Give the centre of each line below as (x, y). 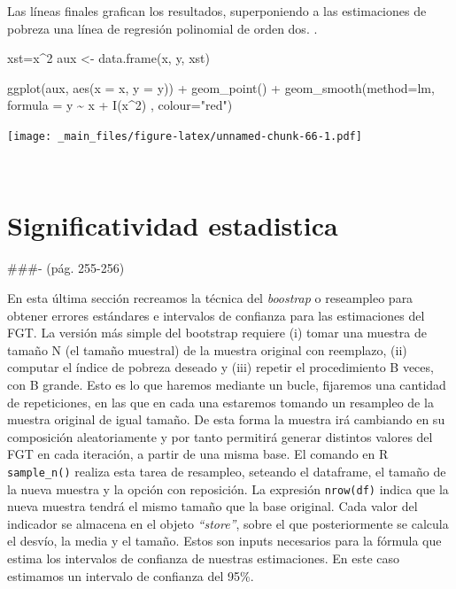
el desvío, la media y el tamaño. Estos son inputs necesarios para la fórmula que (224, 541)
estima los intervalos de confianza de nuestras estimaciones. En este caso (204, 558)
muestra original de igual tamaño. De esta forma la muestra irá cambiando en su (226, 419)
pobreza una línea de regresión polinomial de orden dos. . (162, 28)
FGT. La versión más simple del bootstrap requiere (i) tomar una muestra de (217, 333)
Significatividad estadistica (173, 225)
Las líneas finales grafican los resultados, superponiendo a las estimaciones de (217, 11)
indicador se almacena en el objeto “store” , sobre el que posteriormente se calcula (228, 523)
